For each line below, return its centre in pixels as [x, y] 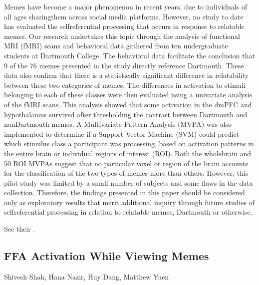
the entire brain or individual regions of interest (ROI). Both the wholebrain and [128, 153]
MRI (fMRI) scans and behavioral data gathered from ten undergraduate [116, 46]
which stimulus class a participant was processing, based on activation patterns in [129, 143]
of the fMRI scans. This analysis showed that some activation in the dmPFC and [128, 104]
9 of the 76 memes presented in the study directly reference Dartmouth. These [124, 65]
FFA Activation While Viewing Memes [107, 256]
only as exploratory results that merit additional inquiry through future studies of [129, 202]
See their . [20, 229]
